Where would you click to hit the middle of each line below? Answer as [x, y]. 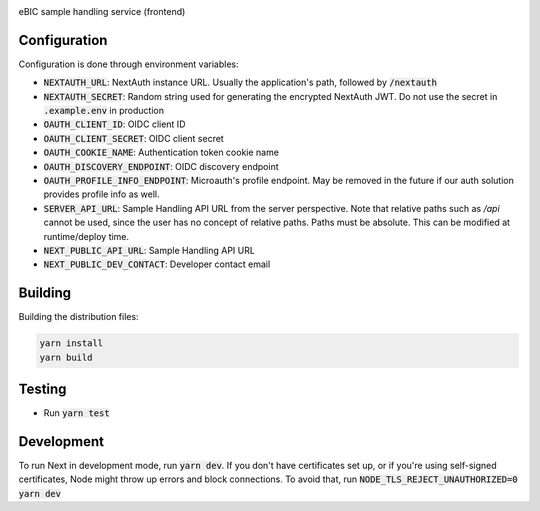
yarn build [66, 357]
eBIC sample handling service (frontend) [102, 11]
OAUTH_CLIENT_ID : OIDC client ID [114, 124]
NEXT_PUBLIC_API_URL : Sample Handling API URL [149, 250]
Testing [42, 389]
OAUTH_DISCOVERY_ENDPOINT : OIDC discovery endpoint [161, 166]
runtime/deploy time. [86, 236]
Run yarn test [76, 413]
